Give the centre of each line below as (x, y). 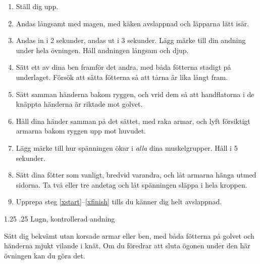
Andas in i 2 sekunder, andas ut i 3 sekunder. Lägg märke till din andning (131, 40)
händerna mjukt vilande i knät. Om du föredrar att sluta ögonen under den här (127, 246)
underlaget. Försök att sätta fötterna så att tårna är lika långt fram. (122, 77)
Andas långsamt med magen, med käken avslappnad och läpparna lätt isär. (133, 23)
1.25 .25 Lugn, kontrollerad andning (60, 218)
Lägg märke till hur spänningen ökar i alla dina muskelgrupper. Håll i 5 (127, 147)
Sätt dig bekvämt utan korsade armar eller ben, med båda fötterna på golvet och (129, 235)
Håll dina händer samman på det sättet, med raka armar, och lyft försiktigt (133, 121)
